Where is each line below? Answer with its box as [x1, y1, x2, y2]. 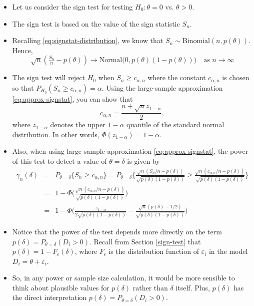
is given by [127, 156, 160, 166]
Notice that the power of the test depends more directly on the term [12, 226, 222, 236]
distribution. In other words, [12, 129, 99, 139]
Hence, [12, 45, 33, 55]
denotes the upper [50, 119, 105, 130]
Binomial [182, 38, 210, 45]
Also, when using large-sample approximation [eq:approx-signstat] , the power [12, 146, 248, 156]
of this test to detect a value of [12, 156, 107, 166]
